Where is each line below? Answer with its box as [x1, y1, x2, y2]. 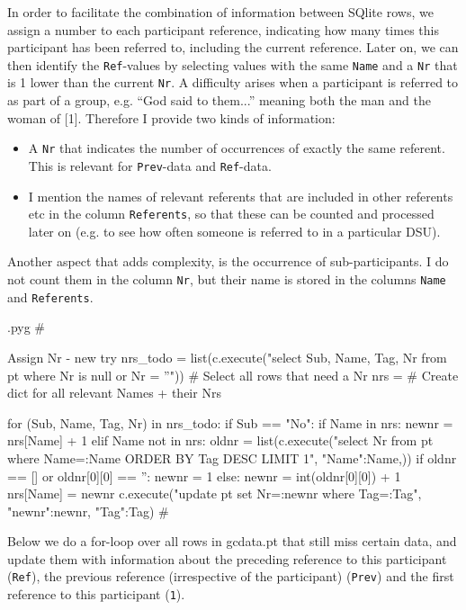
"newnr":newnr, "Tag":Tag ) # [7, 501, 169, 520]
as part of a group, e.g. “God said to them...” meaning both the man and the [7, 91, 431, 110]
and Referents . [7, 287, 94, 306]
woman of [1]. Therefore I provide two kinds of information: [7, 108, 336, 127]
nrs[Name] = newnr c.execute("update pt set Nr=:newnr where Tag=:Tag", [7, 484, 422, 503]
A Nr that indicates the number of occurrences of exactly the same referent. [28, 139, 445, 157]
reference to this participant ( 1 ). [7, 585, 185, 604]
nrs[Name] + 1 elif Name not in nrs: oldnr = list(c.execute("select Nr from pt [7, 431, 434, 450]
